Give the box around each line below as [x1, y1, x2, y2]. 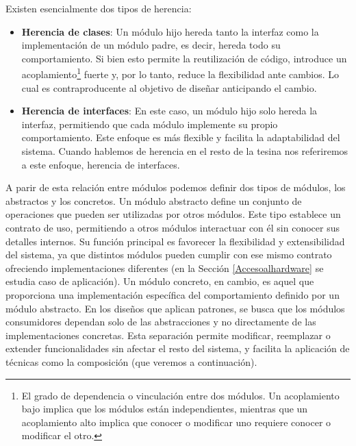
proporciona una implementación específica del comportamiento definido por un [5, 287, 340, 301]
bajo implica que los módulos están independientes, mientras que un [21, 401, 308, 416]
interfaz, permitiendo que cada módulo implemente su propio [21, 116, 278, 131]
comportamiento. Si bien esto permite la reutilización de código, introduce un [21, 51, 347, 65]
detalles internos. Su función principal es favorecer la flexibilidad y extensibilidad [5, 234, 345, 248]
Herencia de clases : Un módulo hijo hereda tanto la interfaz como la [21, 24, 319, 38]
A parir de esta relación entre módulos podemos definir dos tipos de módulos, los [5, 180, 346, 195]
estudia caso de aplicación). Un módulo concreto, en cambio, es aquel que [5, 274, 314, 288]
